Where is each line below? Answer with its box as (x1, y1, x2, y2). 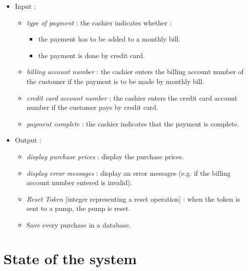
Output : (15, 135, 41, 145)
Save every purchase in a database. (26, 219, 131, 229)
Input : (15, 1, 36, 11)
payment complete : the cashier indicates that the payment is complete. (26, 118, 239, 128)
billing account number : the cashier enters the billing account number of (26, 66, 244, 77)
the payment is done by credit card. (38, 50, 145, 60)
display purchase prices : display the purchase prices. (26, 151, 184, 161)
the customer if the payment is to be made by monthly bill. (26, 76, 205, 86)
